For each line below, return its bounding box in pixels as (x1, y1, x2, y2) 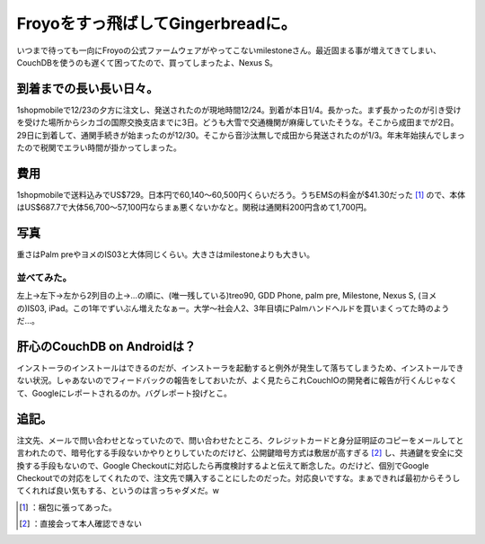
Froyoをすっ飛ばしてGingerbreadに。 (16, 13, 297, 33)
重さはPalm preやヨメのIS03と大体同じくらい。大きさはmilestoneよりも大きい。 (16, 249, 314, 260)
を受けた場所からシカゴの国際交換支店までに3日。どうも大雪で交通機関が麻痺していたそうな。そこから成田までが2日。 (16, 117, 459, 128)
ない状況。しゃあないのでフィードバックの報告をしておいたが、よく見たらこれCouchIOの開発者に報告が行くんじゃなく (16, 375, 458, 386)
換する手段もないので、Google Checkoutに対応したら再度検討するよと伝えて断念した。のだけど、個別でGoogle (16, 459, 430, 471)
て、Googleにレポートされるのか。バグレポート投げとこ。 (16, 388, 233, 398)
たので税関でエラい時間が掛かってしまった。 (16, 142, 181, 153)
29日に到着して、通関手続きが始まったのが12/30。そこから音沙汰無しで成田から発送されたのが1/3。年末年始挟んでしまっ (16, 129, 466, 140)
